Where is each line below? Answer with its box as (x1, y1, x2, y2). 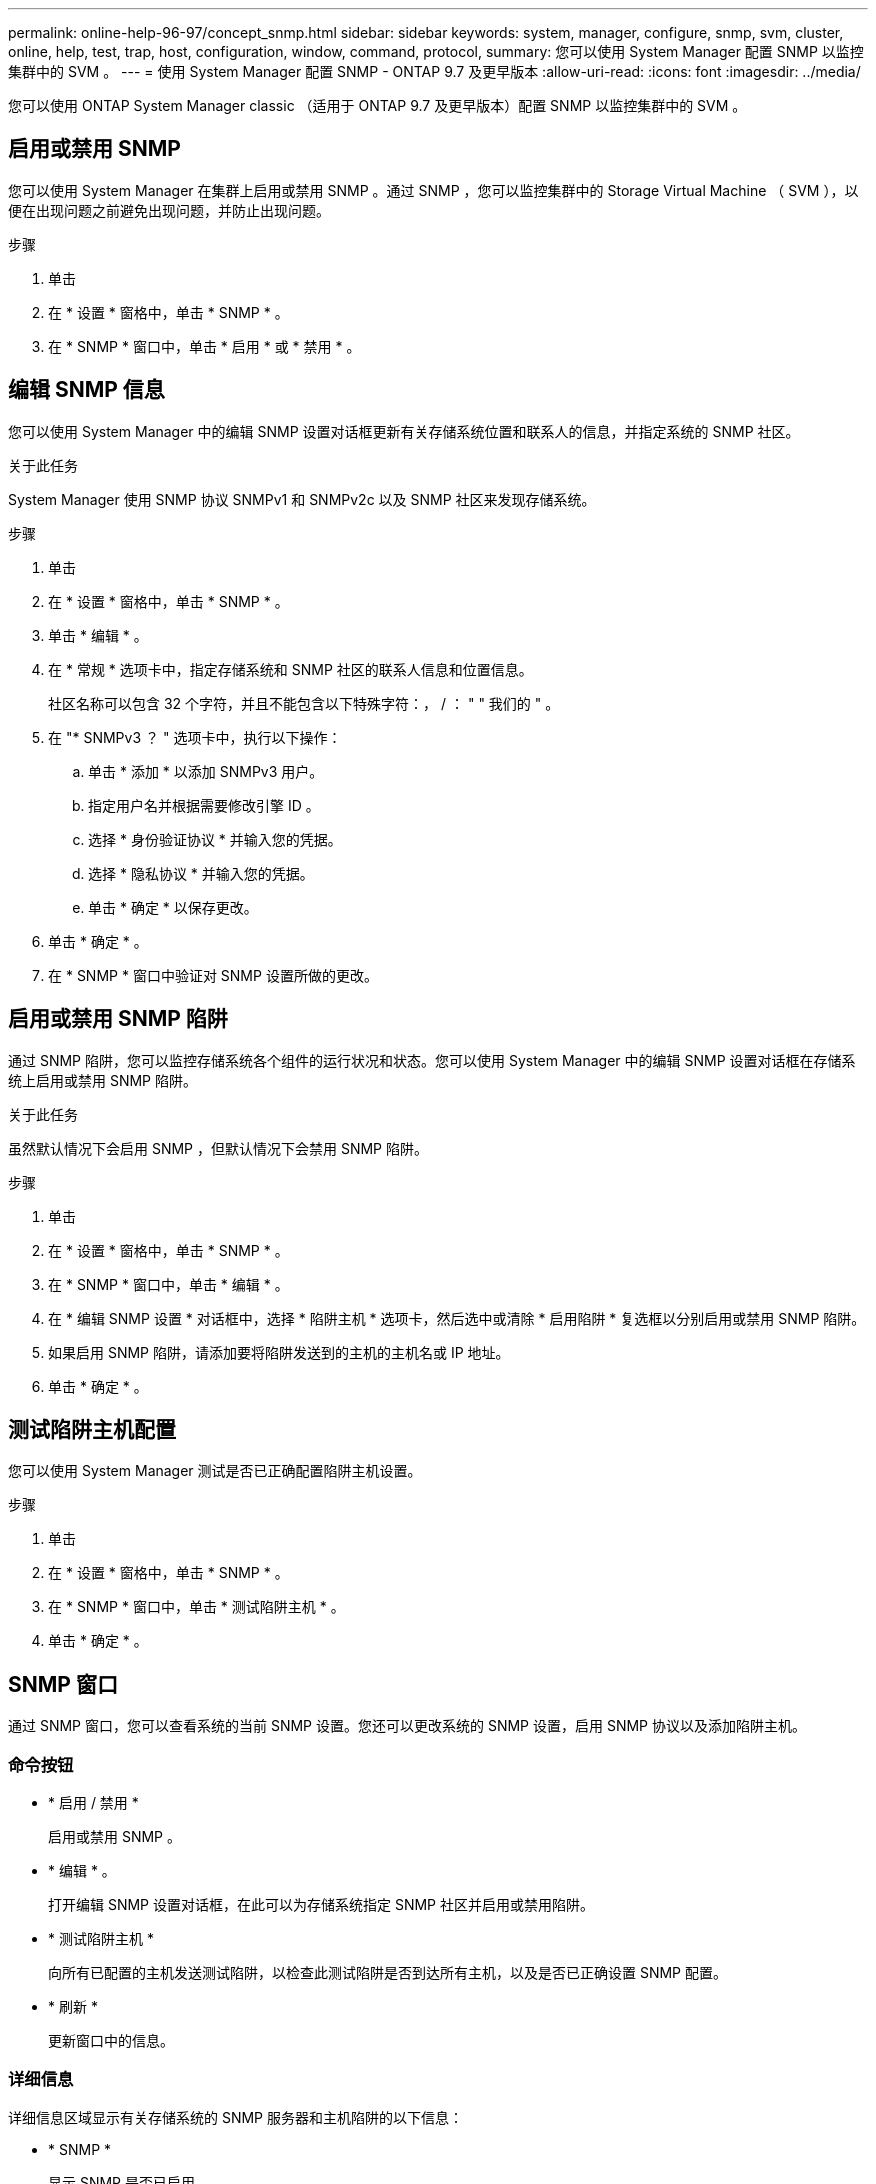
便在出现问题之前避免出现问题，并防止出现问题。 (8, 201, 330, 219)
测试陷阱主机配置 (8, 1416, 176, 1442)
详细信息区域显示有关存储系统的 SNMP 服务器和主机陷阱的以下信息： (8, 2108, 463, 2126)
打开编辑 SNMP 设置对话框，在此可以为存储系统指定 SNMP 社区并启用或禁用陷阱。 (48, 1895, 594, 1913)
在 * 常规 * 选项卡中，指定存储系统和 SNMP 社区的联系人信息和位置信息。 (48, 660, 533, 678)
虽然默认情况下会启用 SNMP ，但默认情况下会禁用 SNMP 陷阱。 (8, 1139, 428, 1157)
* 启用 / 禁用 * (48, 1793, 139, 1811)
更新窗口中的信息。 (48, 2031, 174, 2049)
